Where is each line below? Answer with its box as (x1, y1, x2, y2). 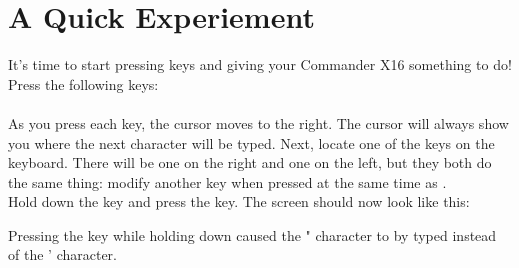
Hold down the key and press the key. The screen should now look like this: (8, 191, 470, 212)
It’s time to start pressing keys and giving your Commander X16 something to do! (8, 54, 512, 75)
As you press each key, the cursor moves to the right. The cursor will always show (8, 112, 509, 133)
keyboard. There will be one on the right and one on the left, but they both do (8, 152, 492, 173)
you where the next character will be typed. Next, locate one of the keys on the (8, 132, 495, 153)
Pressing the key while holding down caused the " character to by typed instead (8, 224, 497, 245)
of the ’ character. (8, 244, 117, 265)
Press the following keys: (8, 73, 159, 94)
